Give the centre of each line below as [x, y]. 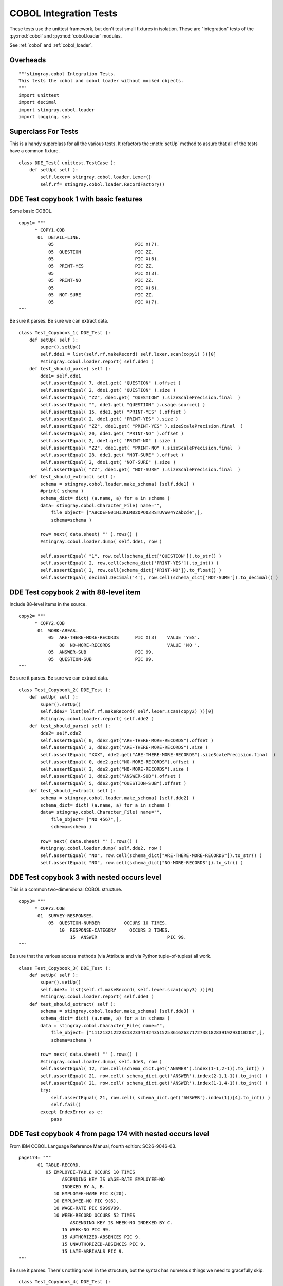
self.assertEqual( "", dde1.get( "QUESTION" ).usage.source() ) [123, 405]
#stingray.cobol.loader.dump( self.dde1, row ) [101, 542]
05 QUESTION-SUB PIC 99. [101, 659]
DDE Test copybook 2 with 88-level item [75, 592]
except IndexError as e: [71, 1112]
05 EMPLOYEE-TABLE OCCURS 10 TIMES [90, 1172]
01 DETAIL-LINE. [59, 237]
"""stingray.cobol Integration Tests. [68, 74]
